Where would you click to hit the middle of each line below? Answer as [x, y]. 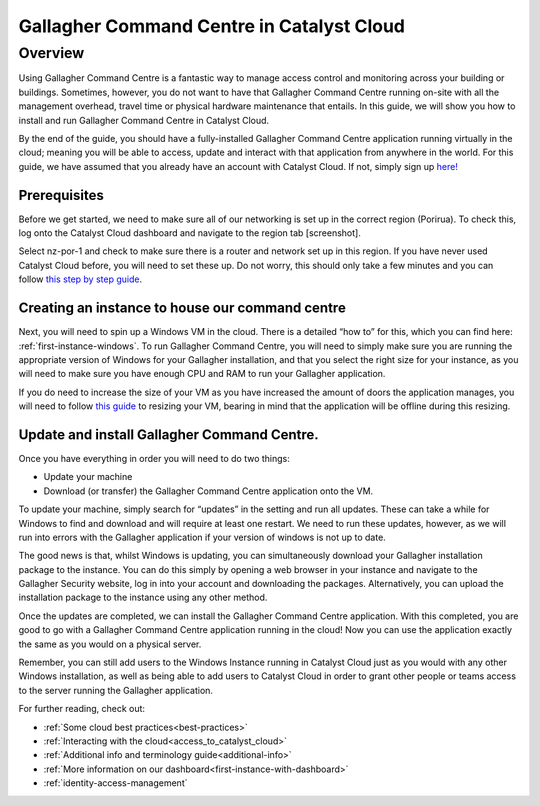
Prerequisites [61, 195]
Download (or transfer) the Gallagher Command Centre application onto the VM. [208, 491]
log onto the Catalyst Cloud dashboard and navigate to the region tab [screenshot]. [190, 233]
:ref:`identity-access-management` [115, 783]
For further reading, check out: [81, 709]
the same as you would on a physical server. [110, 644]
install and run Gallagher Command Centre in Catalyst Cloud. [144, 120]
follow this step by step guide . [80, 279]
